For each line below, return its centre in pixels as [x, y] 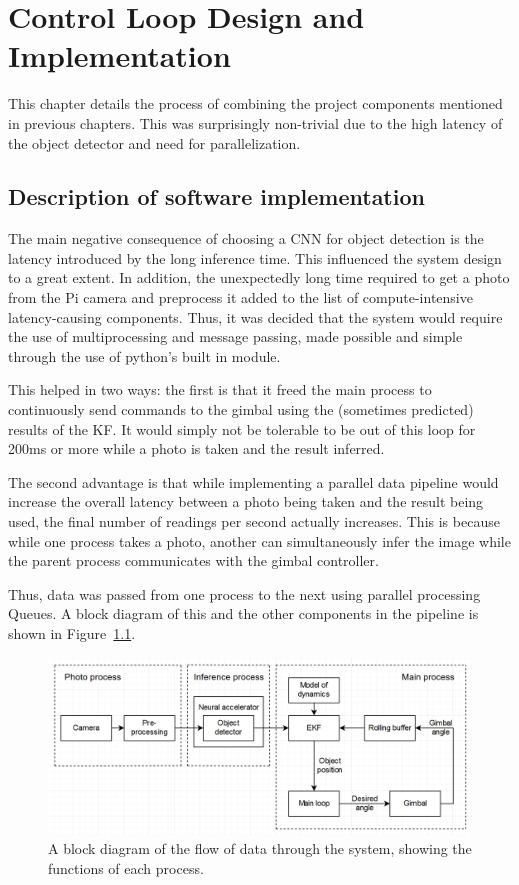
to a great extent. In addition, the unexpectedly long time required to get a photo [259, 277]
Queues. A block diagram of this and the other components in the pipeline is [243, 613]
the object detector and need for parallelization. [154, 142]
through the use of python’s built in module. [144, 355]
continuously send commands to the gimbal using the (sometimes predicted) [241, 409]
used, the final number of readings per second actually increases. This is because [254, 521]
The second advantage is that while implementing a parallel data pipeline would [253, 481]
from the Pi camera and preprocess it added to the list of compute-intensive [240, 297]
